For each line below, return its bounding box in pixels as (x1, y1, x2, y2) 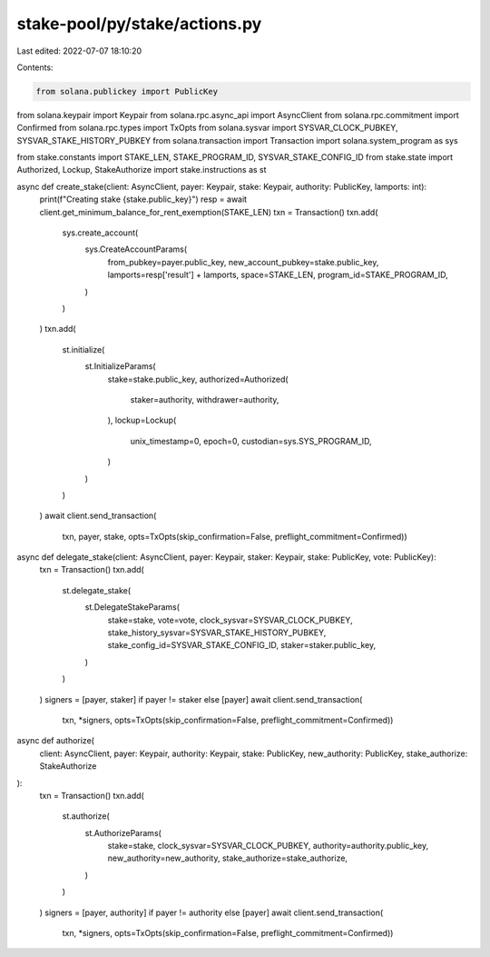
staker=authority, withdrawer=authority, (130, 394, 279, 404)
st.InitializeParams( (84, 361, 156, 372)
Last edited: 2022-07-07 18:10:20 (16, 45, 142, 56)
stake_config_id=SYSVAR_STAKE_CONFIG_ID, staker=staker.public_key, (107, 640, 377, 651)
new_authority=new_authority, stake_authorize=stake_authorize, (107, 852, 348, 863)
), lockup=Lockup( (107, 414, 177, 426)
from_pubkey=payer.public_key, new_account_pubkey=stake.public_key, (107, 256, 379, 267)
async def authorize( (16, 735, 95, 746)
